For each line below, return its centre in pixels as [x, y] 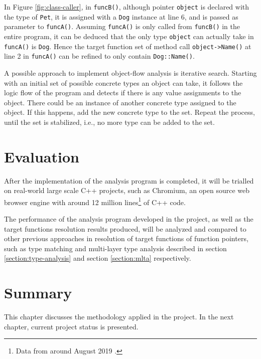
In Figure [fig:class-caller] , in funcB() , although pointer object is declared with [127, 7]
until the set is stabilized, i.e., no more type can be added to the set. [109, 122]
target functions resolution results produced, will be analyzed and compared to [125, 228]
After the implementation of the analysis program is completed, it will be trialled [129, 180]
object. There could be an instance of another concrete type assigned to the [120, 102]
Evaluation [42, 156]
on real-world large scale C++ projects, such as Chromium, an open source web [127, 190]
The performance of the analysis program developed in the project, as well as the [129, 219]
